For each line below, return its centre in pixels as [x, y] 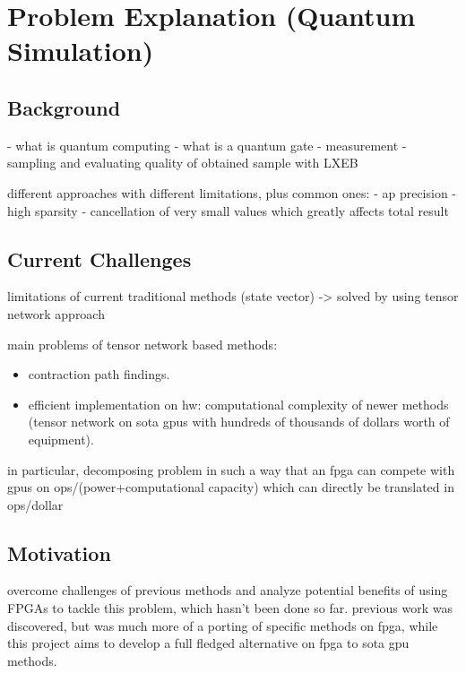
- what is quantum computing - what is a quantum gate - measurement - [207, 145]
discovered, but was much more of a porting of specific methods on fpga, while [223, 625]
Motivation [59, 552]
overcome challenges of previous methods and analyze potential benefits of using [228, 590]
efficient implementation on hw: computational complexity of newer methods [238, 404]
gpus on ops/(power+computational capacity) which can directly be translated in [231, 487]
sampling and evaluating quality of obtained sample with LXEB [183, 163]
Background [64, 107]
